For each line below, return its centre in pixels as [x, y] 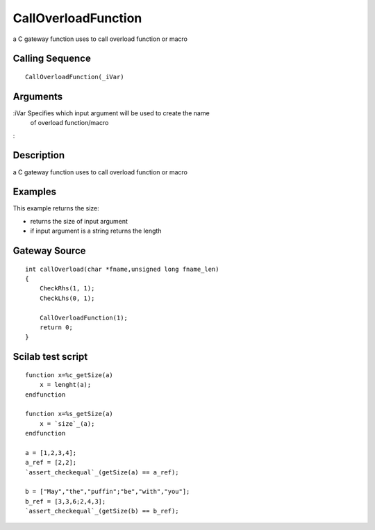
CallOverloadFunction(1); [84, 317]
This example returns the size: [56, 208]
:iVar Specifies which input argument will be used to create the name [111, 113]
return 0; [56, 327]
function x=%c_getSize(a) [69, 375]
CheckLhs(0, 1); [67, 298]
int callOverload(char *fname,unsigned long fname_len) [122, 269]
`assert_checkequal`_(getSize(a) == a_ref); [102, 472]
